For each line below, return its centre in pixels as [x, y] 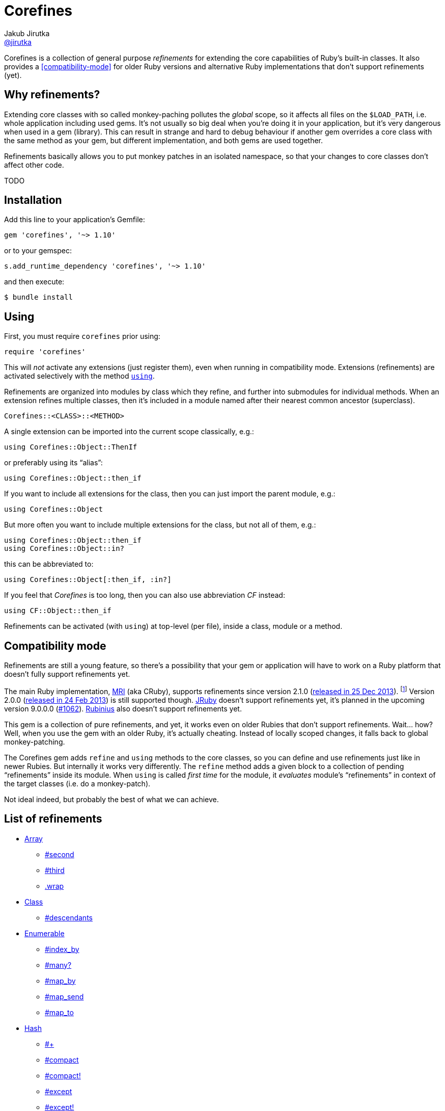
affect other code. [34, 165]
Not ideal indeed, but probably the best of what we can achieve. [112, 799]
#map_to [59, 1012]
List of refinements [53, 819]
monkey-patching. [35, 742]
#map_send [64, 996]
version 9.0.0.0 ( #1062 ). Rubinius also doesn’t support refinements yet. [123, 708]
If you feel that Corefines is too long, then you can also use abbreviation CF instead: [145, 595]
